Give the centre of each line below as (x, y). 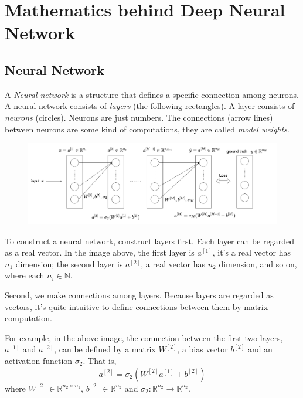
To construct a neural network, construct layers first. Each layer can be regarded (149, 241)
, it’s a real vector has (251, 252)
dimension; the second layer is (69, 263)
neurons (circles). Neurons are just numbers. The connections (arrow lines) (139, 117)
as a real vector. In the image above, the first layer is (100, 252)
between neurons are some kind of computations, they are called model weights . (147, 129)
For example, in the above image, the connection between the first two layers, (144, 337)
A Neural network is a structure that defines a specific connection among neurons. (152, 94)
